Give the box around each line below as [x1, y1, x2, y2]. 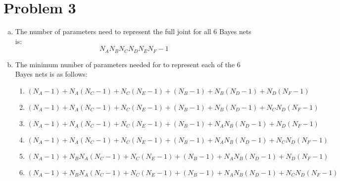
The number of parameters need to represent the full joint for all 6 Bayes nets [15, 26, 251, 37]
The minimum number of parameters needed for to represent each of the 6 [15, 59, 241, 69]
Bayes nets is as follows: [15, 69, 88, 79]
